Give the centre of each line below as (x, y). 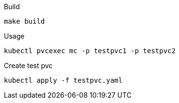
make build (24, 21)
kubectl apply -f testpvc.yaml (63, 80)
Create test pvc (28, 66)
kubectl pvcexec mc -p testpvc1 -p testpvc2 (90, 51)
